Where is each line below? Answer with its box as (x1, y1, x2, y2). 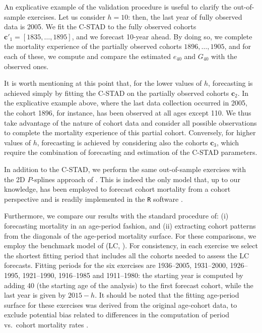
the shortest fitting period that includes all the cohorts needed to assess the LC (4, 250, 249, 260)
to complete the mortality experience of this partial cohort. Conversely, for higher (4, 127, 256, 138)
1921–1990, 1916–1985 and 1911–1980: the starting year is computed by (22, 269, 243, 280)
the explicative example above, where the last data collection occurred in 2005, (4, 97, 247, 108)
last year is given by (4, 290, 66, 300)
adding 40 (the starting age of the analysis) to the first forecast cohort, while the (4, 280, 253, 290)
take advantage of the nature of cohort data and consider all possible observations (4, 117, 257, 128)
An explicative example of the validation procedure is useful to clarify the (4, 2, 232, 12)
